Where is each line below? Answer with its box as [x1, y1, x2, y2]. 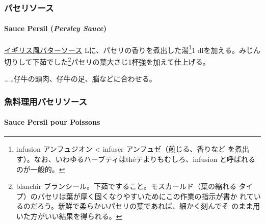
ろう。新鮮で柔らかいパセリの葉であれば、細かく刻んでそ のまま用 [37, 201, 260, 211]
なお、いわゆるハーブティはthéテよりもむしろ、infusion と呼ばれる [34, 153, 255, 164]
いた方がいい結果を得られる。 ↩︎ [16, 210, 122, 221]
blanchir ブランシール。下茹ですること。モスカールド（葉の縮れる [16, 181, 236, 191]
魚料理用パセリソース [4, 95, 87, 107]
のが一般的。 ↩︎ [16, 163, 65, 174]
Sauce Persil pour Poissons [4, 117, 100, 127]
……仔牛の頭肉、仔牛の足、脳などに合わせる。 [4, 73, 156, 84]
